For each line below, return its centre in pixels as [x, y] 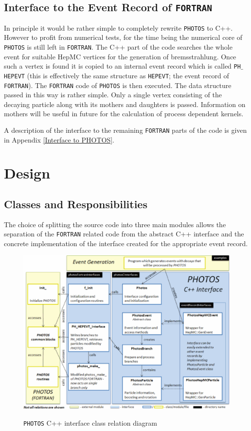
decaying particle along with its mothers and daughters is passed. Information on [125, 104]
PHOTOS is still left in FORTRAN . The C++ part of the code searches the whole [118, 47]
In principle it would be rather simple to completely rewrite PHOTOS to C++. [118, 27]
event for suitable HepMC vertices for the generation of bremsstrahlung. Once [120, 56]
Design [27, 173]
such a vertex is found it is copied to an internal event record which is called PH [122, 66]
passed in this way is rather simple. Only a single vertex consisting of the [113, 95]
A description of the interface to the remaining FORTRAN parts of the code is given [125, 130]
